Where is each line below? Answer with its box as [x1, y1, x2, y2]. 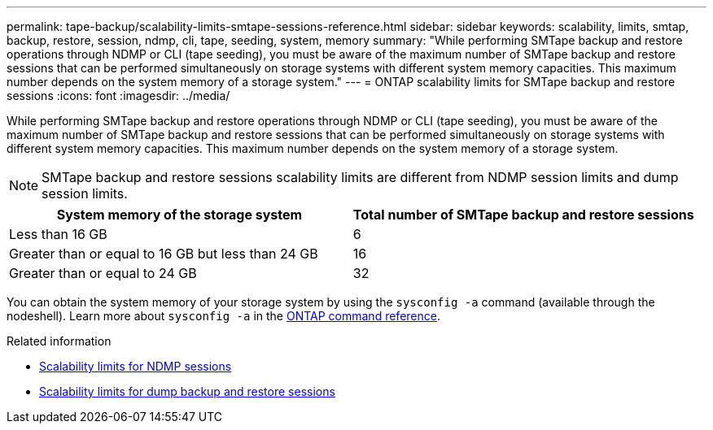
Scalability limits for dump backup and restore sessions [39, 384, 335, 398]
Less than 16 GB [9, 226, 107, 242]
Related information [7, 334, 112, 348]
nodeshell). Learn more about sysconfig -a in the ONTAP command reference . [7, 309, 440, 323]
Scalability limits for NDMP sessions [39, 359, 232, 373]
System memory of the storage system [56, 206, 303, 223]
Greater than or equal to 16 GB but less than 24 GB [9, 245, 318, 262]
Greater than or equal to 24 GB [9, 265, 197, 281]
